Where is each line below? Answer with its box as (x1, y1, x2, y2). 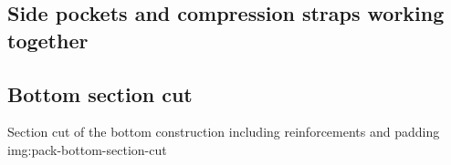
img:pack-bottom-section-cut (7, 139, 167, 159)
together (7, 26, 89, 54)
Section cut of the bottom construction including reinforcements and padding (7, 122, 440, 141)
